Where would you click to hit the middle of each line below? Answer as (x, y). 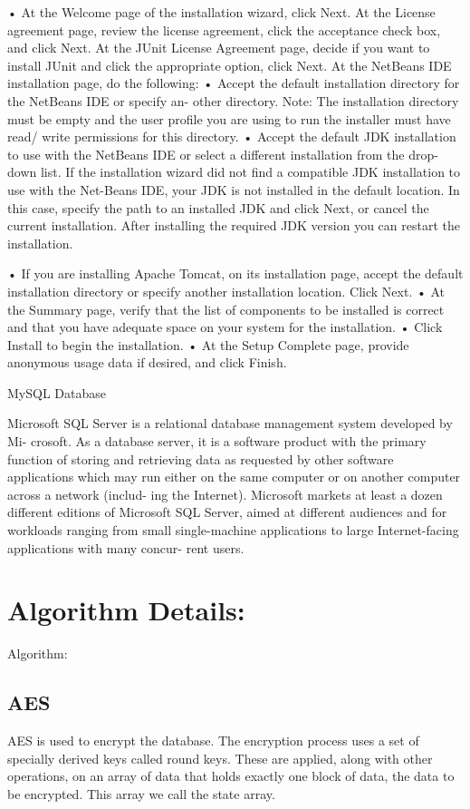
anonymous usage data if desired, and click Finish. (147, 362)
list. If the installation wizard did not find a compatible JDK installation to (250, 172)
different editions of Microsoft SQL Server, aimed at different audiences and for (227, 512)
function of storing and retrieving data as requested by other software (201, 458)
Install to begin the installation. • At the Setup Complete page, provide (208, 344)
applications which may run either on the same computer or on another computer (234, 477)
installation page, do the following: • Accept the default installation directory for (234, 83)
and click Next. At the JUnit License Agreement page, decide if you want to (219, 48)
